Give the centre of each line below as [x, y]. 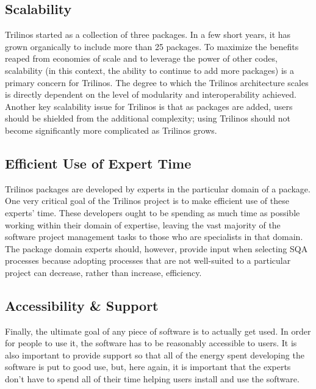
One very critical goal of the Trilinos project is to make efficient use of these [147, 201]
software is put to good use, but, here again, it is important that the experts [148, 367]
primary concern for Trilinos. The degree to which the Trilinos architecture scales [157, 82]
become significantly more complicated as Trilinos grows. [111, 130]
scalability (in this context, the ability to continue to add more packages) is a [149, 70]
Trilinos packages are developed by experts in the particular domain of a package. [158, 188]
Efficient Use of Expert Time [98, 163]
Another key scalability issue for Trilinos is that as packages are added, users [149, 106]
